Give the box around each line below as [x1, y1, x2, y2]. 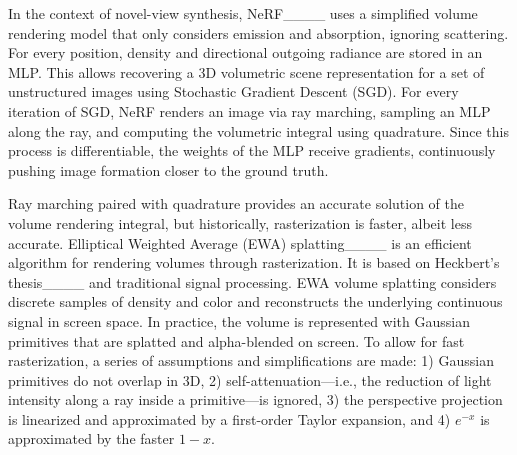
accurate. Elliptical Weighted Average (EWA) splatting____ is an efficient [8, 232, 472, 253]
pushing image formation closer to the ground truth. [8, 159, 329, 180]
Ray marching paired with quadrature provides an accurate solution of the [8, 193, 465, 214]
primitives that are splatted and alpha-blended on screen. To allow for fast [8, 330, 465, 351]
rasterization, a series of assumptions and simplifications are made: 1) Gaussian [8, 350, 494, 371]
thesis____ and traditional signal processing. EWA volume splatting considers [8, 271, 497, 292]
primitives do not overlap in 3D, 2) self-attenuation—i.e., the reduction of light [8, 369, 492, 390]
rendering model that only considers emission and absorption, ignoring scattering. [8, 22, 509, 43]
